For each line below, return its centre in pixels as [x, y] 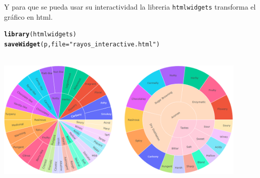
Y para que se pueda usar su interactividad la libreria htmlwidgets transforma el [130, 7]
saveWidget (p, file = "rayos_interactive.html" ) [82, 44]
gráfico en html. [29, 16]
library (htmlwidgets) [40, 35]
